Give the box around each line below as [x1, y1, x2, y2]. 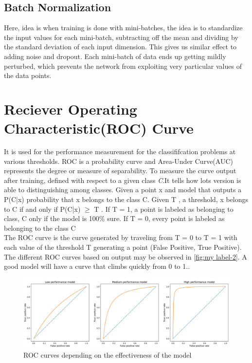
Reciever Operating [4, 99, 137, 119]
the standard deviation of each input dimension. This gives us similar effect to [4, 41, 237, 52]
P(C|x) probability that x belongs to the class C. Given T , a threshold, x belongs [4, 194, 249, 204]
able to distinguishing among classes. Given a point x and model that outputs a [4, 184, 242, 195]
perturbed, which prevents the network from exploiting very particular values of [4, 60, 242, 71]
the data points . [4, 70, 52, 81]
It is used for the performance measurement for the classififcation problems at [4, 146, 236, 157]
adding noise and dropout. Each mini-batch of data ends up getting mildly [4, 51, 226, 61]
